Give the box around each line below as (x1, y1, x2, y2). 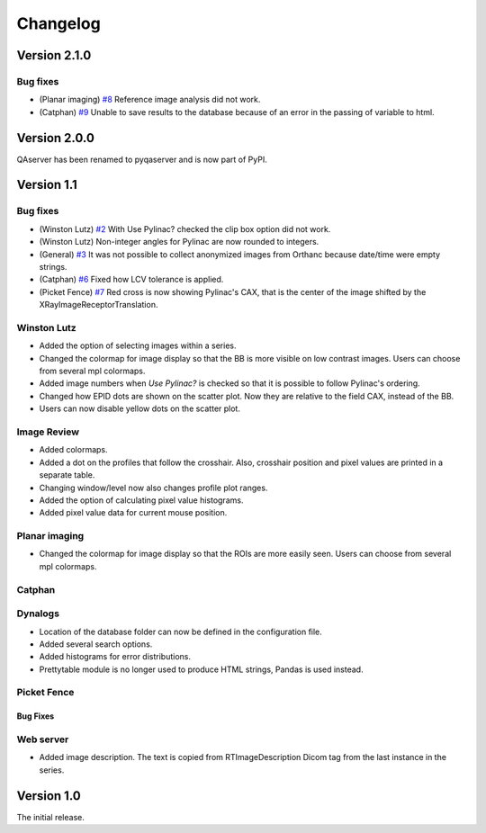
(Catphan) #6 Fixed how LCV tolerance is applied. (39, 274, 224, 285)
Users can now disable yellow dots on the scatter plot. (39, 403, 240, 414)
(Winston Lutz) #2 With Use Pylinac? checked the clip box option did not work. (39, 223, 331, 234)
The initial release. (16, 811, 85, 822)
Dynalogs (16, 607, 60, 620)
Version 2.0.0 (16, 130, 94, 146)
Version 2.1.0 (16, 48, 92, 63)
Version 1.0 (16, 788, 81, 803)
